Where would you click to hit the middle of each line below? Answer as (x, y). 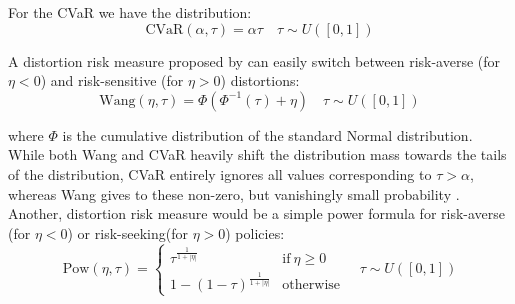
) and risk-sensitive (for (112, 80)
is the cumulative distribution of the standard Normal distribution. (267, 134)
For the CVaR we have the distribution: (130, 12)
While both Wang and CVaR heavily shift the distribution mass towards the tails (257, 154)
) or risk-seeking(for (127, 232)
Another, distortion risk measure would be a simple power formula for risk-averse (257, 213)
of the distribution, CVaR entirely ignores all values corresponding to (220, 173)
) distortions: (260, 80)
